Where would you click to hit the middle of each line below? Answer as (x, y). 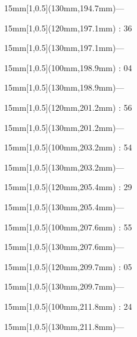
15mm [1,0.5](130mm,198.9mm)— (64, 87)
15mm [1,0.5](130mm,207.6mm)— (64, 247)
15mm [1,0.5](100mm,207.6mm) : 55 (68, 227)
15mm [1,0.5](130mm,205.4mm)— (64, 206)
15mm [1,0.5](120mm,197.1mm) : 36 (68, 28)
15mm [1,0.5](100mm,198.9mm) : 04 (68, 67)
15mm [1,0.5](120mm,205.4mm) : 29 (68, 187)
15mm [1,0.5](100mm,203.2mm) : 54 (68, 147)
